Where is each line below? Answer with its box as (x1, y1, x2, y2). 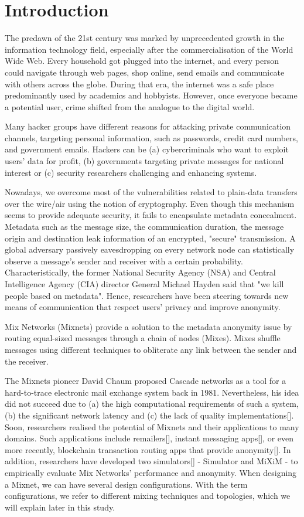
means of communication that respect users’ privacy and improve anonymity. (5, 301, 281, 313)
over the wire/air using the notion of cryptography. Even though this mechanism (5, 197, 295, 209)
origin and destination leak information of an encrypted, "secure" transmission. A (5, 232, 296, 244)
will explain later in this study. (5, 501, 115, 513)
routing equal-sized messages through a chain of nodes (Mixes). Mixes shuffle (5, 332, 281, 344)
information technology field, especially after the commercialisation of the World (5, 43, 293, 55)
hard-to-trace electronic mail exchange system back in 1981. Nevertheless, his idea (5, 386, 299, 398)
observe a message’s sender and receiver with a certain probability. (5, 254, 243, 267)
